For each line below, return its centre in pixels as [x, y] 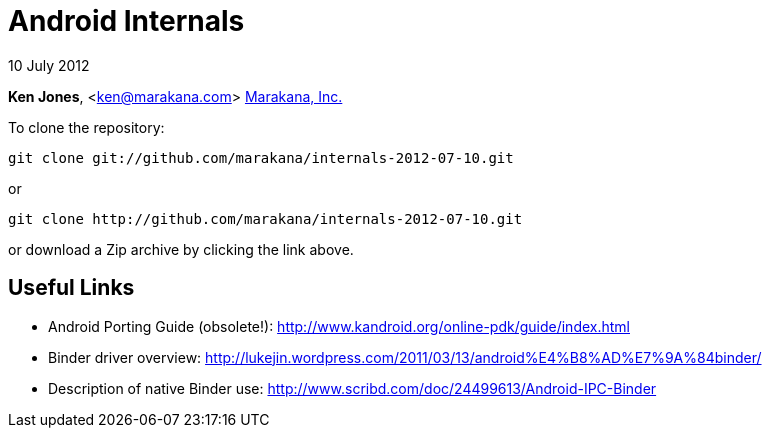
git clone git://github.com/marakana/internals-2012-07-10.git [261, 157]
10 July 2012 [49, 65]
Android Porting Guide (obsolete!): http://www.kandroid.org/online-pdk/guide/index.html [339, 326]
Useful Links [71, 288]
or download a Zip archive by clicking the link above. [181, 249]
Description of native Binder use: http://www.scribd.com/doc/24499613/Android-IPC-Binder [352, 388]
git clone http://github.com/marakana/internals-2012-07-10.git [265, 218]
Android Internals [126, 21]
